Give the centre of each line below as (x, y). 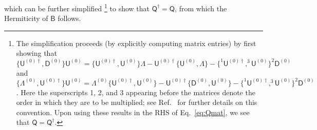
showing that (36, 53)
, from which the (201, 8)
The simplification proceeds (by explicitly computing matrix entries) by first (136, 43)
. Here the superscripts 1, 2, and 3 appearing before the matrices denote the (136, 92)
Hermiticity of (26, 18)
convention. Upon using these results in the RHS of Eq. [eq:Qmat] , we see (133, 112)
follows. (69, 18)
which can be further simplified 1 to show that (77, 7)
